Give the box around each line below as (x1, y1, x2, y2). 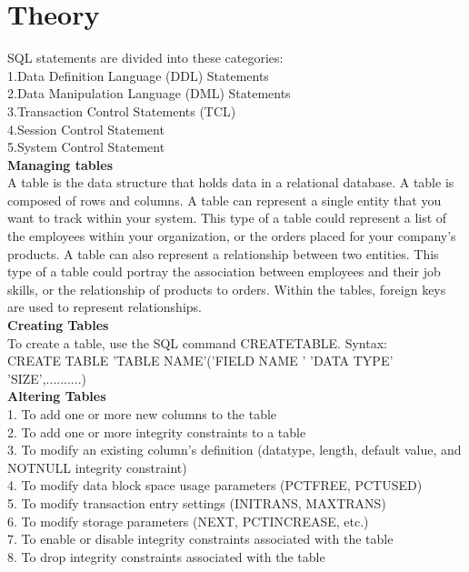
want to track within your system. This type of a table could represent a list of (7, 208, 447, 227)
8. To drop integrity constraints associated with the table (7, 547, 325, 566)
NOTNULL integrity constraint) (7, 457, 187, 477)
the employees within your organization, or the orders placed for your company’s (7, 226, 456, 246)
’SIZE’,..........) (7, 368, 86, 387)
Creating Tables (7, 316, 109, 335)
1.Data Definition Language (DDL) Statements (7, 65, 269, 85)
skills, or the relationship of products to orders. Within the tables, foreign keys (7, 279, 446, 298)
